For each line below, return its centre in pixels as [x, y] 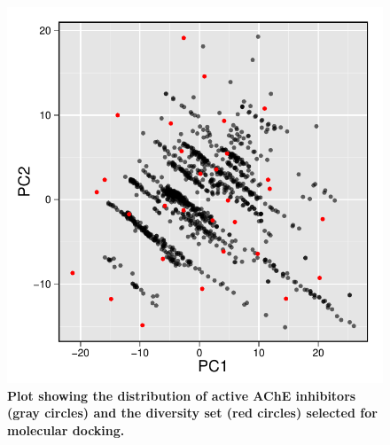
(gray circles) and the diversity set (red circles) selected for [192, 413]
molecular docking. [66, 429]
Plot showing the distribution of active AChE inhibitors [182, 395]
